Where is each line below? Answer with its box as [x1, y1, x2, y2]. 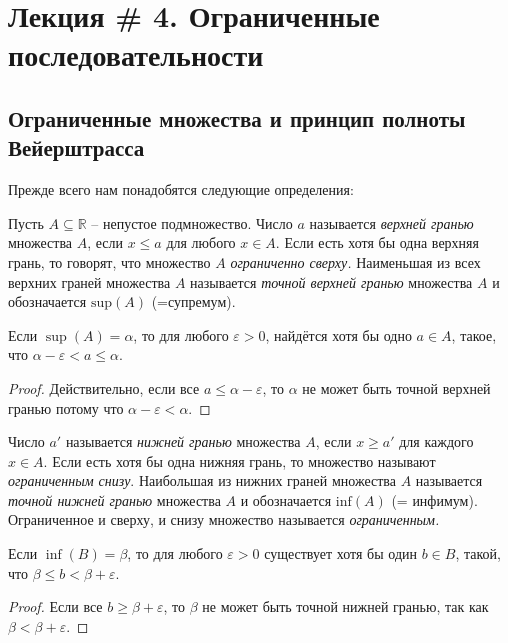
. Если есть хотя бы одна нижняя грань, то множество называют [43, 450, 436, 471]
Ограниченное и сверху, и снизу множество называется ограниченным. [8, 509, 440, 530]
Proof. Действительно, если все [8, 377, 200, 398]
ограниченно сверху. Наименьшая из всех [230, 251, 481, 272]
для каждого [399, 431, 474, 452]
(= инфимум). [391, 489, 478, 510]
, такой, [455, 543, 501, 564]
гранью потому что [8, 397, 124, 418]
